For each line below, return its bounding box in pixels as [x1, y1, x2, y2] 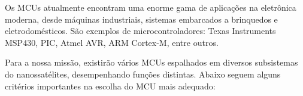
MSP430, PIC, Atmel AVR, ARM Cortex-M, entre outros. [5, 36, 219, 48]
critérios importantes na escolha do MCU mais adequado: [5, 79, 216, 92]
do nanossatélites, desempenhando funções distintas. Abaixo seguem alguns [5, 67, 281, 80]
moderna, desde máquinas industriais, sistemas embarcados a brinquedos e [5, 13, 278, 25]
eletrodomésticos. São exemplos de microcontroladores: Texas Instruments [5, 24, 276, 37]
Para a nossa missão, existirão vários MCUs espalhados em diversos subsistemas [5, 56, 298, 69]
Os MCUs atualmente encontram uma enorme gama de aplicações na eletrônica [5, 1, 296, 13]
